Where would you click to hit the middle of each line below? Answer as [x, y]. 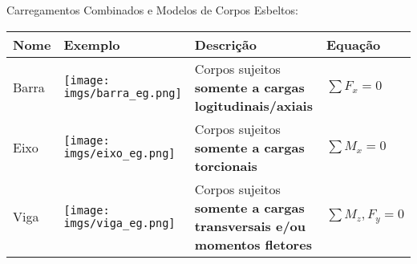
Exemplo [92, 44]
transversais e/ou [250, 225]
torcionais [226, 165]
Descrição [225, 44]
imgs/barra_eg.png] [123, 93]
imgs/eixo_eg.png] [119, 154]
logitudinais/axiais [253, 105]
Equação [354, 44]
